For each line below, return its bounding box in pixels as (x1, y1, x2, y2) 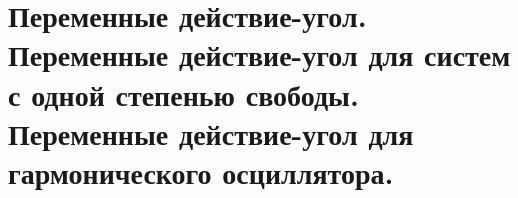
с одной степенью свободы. (8, 73, 359, 114)
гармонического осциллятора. (8, 151, 394, 192)
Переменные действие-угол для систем (8, 34, 511, 75)
